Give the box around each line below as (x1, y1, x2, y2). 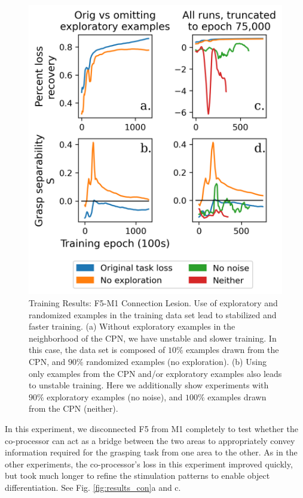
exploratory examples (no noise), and (47, 390, 183, 403)
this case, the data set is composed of (29, 343, 166, 356)
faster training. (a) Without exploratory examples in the (29, 320, 235, 333)
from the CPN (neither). (29, 402, 118, 415)
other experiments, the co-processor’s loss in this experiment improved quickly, (5, 457, 293, 470)
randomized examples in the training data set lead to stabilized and (29, 308, 277, 321)
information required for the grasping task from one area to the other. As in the (5, 446, 298, 458)
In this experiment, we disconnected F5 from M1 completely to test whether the (5, 422, 298, 435)
